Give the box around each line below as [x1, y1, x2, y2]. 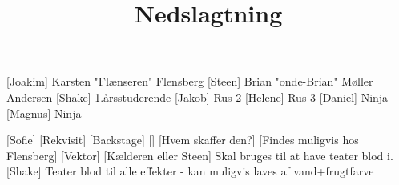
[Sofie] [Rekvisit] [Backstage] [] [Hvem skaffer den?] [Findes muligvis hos [6, 131, 359, 148]
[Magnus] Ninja [6, 104, 82, 121]
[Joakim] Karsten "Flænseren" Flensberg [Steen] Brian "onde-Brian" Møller [6, 73, 373, 90]
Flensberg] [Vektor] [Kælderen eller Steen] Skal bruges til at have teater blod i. [6, 147, 393, 163]
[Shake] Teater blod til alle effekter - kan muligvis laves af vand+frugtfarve [6, 163, 374, 179]
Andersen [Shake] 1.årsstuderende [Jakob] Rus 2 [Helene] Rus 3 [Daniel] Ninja [6, 88, 389, 105]
